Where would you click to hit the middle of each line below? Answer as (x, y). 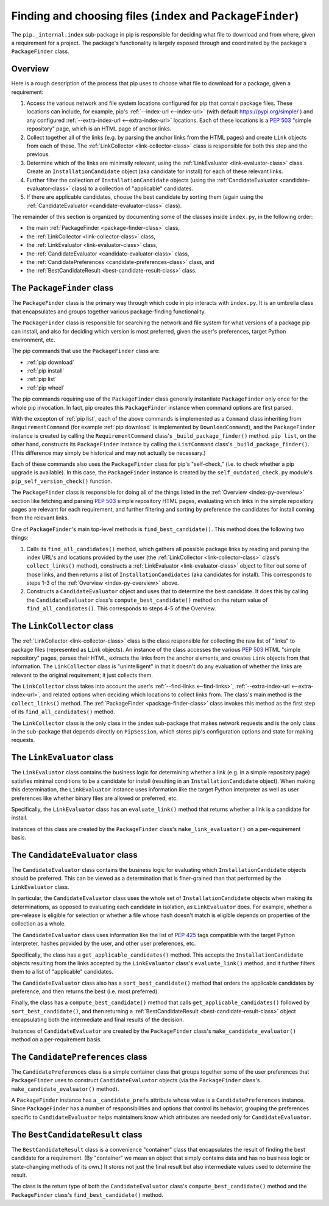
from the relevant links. (40, 518)
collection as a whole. (39, 924)
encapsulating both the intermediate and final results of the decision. (97, 1020)
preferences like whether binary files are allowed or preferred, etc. (94, 798)
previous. (38, 154)
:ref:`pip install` (45, 371)
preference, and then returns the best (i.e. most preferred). (85, 991)
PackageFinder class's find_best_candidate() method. (87, 1194)
